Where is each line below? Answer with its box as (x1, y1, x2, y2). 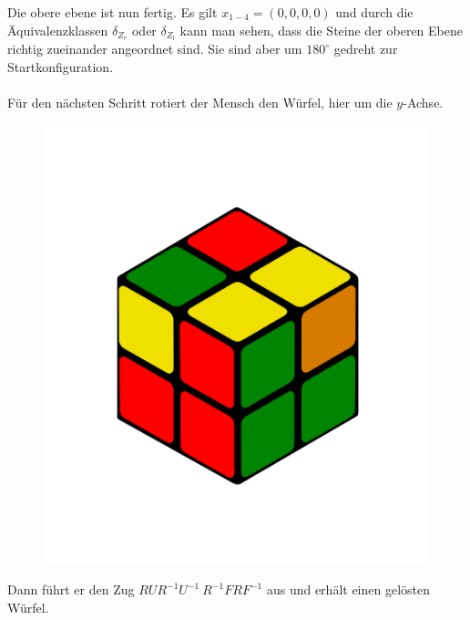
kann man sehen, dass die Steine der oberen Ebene (179, 20, 463, 39)
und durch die (335, 3, 414, 21)
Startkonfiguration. (7, 57, 114, 77)
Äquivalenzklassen (7, 20, 108, 39)
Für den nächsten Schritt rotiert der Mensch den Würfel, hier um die (7, 93, 393, 112)
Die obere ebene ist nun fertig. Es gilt (7, 3, 218, 21)
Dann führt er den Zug (7, 580, 135, 599)
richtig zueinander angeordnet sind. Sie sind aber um (7, 39, 302, 58)
